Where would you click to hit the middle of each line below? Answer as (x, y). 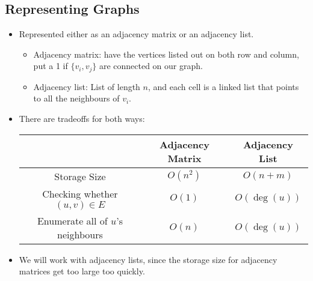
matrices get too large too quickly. (82, 271)
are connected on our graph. (151, 66)
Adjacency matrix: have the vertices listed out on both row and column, (166, 54)
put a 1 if (51, 66)
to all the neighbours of (76, 98)
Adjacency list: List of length (87, 86)
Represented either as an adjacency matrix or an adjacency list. (136, 34)
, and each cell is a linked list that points (223, 86)
